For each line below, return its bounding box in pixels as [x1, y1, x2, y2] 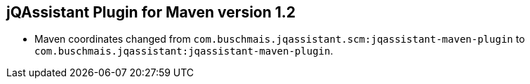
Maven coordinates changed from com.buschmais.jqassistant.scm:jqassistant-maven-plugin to [34, 33, 525, 45]
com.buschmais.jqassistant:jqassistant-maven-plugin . [34, 45, 333, 57]
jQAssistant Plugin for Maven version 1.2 [6, 3, 296, 21]
